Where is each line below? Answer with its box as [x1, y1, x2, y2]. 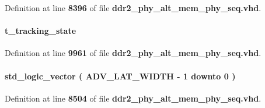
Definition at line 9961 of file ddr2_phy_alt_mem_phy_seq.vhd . [5, 47, 261, 59]
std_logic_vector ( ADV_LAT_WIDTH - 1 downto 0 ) [5, 69, 236, 82]
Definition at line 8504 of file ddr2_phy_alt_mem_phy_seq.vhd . [5, 92, 261, 104]
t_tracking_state [5, 25, 76, 37]
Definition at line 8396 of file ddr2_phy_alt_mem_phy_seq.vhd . [5, 2, 261, 13]
